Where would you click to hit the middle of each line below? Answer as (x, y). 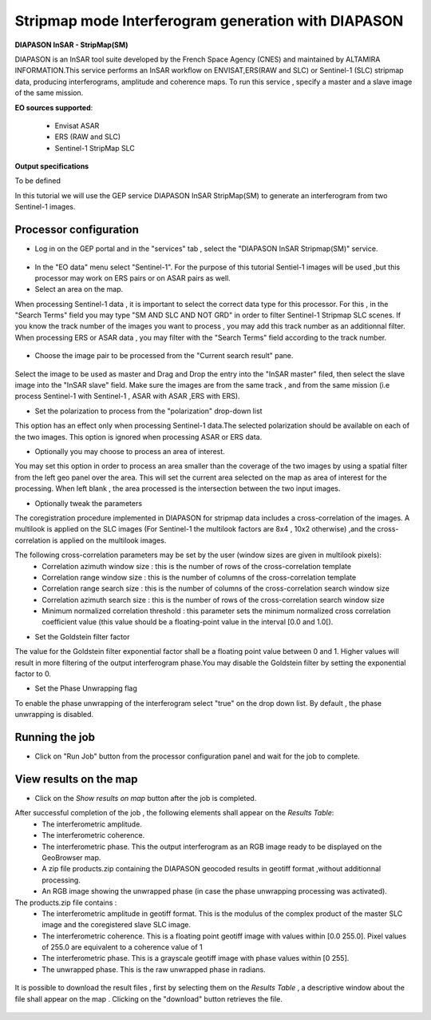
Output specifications (52, 166)
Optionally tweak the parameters (89, 503)
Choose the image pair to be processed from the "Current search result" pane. (164, 356)
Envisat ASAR (77, 126)
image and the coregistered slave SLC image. (117, 925)
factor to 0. (33, 674)
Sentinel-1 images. (45, 207)
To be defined (38, 181)
